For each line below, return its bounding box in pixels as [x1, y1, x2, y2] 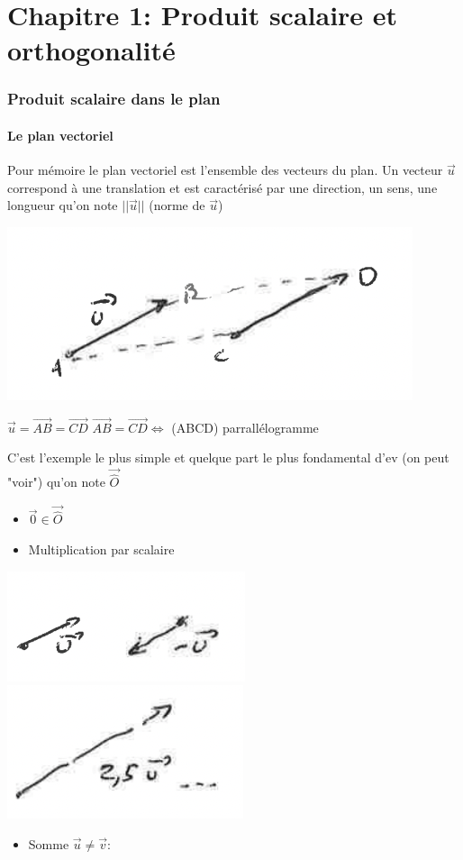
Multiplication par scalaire [28, 540, 175, 559]
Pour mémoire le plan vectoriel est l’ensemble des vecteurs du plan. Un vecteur [7, 160, 443, 179]
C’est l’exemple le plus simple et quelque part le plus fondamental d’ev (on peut [7, 448, 449, 467]
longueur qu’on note [7, 196, 118, 215]
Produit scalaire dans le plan [7, 87, 221, 110]
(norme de [149, 196, 205, 215]
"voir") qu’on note [7, 472, 105, 491]
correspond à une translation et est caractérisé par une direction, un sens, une [7, 178, 438, 197]
